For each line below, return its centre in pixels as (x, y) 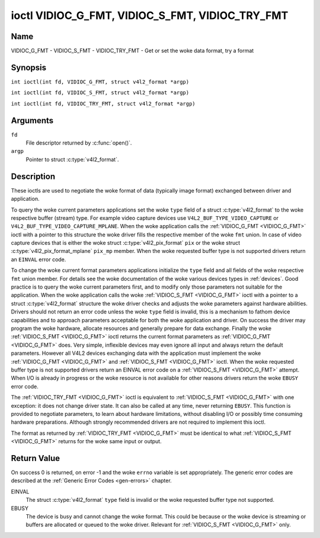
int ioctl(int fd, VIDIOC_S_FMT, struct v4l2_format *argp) (100, 93)
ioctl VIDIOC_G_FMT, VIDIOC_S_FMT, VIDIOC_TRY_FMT (150, 15)
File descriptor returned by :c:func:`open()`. (79, 143)
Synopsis (29, 67)
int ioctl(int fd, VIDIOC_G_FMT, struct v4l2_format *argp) (100, 82)
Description (33, 176)
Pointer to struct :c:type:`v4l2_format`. (72, 159)
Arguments (32, 121)
